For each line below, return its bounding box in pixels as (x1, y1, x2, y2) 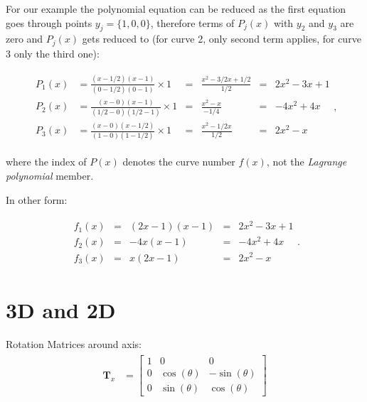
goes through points (6, 15, 92, 30)
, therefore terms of (150, 15, 235, 30)
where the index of (6, 154, 87, 169)
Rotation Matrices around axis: (6, 336, 142, 351)
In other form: (6, 192, 68, 207)
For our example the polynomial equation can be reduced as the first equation (6, 1, 346, 16)
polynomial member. (6, 168, 94, 183)
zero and (6, 31, 43, 46)
